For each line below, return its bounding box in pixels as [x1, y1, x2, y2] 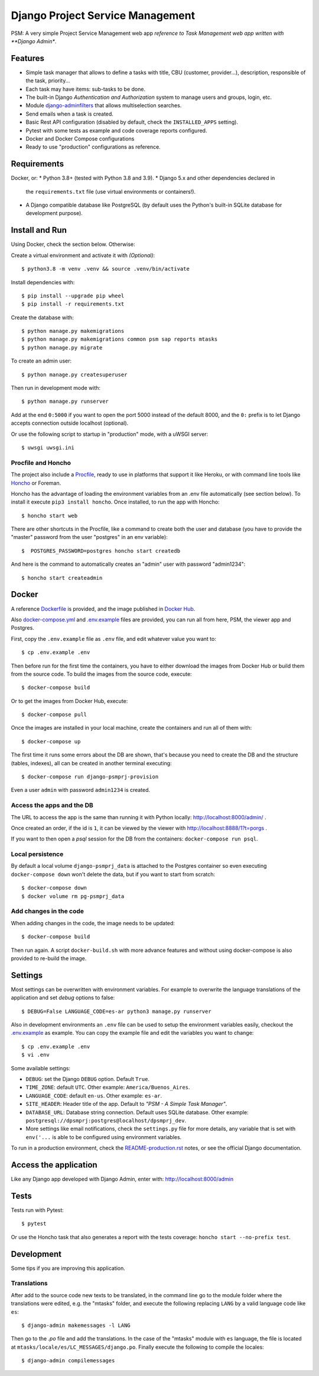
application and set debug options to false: [11, 994, 115, 1001]
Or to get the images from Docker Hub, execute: [11, 697, 128, 704]
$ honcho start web [21, 512, 78, 519]
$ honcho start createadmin [21, 575, 103, 581]
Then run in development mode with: [11, 384, 100, 392]
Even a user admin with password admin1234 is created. [11, 787, 151, 794]
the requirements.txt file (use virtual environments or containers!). [25, 188, 196, 195]
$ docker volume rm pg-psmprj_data [21, 893, 125, 900]
